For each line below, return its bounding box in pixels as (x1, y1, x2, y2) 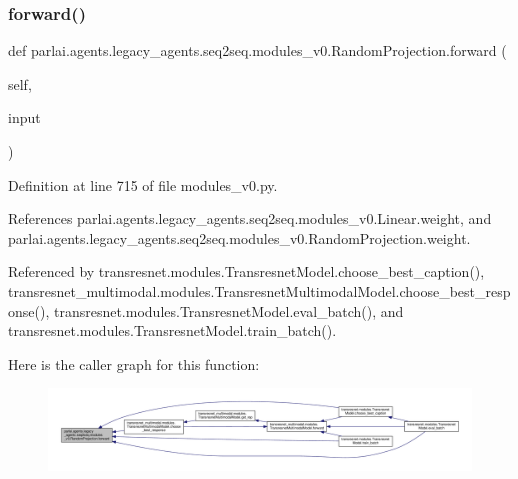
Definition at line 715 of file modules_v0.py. (8, 174, 278, 195)
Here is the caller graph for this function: (8, 353, 260, 374)
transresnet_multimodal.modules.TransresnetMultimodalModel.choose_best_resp (8, 280, 511, 301)
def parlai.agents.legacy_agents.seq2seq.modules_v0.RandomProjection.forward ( (8, 40, 507, 61)
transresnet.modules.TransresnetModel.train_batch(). (8, 320, 337, 341)
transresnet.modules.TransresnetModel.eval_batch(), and (53, 300, 404, 321)
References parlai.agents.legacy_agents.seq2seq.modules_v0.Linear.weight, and (8, 208, 492, 229)
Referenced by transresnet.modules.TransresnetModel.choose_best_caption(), (8, 261, 485, 282)
